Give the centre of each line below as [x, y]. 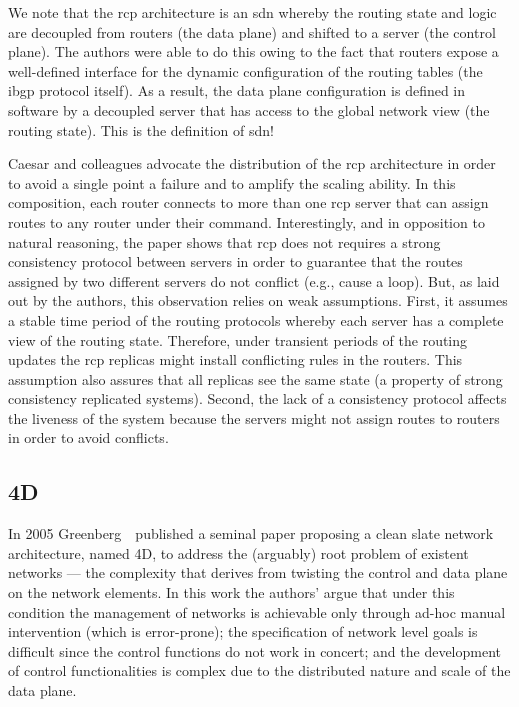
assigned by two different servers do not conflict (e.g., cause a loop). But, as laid [254, 280]
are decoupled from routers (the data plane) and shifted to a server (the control [252, 31]
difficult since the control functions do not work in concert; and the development [254, 650]
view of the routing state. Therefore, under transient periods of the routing [238, 339]
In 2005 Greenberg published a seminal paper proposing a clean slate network [251, 533]
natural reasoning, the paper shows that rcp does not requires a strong [224, 241]
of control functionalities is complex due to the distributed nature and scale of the [259, 670]
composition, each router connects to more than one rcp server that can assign [248, 202]
